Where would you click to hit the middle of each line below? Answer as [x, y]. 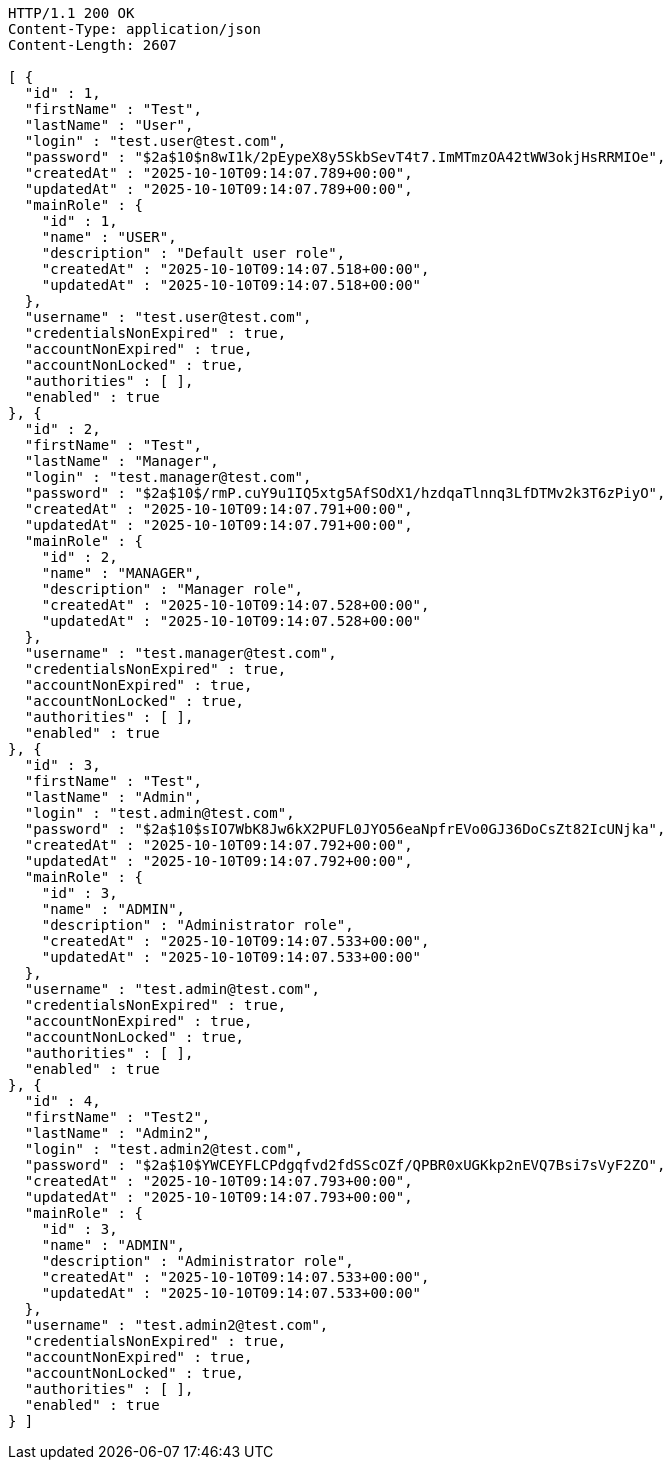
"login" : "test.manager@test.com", [168, 477]
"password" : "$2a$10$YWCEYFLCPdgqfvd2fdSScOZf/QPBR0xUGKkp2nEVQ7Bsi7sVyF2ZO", [345, 1165]
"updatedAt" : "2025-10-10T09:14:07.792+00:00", [218, 861]
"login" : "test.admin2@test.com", [164, 1149]
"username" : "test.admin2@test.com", [176, 1325]
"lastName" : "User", [109, 125]
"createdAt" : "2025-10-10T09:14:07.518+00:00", [235, 269]
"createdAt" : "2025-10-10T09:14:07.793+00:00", [218, 1181]
